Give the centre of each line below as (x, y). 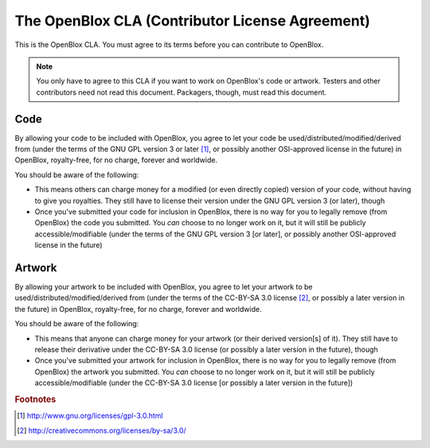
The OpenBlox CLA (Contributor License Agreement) (192, 21)
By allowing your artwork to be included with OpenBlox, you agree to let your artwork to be (164, 287)
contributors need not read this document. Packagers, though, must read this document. (181, 92)
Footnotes (35, 399)
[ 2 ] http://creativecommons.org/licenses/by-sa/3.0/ (102, 430)
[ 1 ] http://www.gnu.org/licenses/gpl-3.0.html (90, 416)
